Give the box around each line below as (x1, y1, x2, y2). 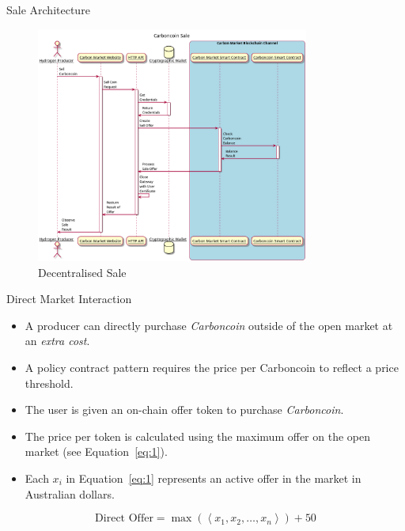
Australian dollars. (25, 485, 115, 502)
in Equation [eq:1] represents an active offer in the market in (66, 470, 361, 486)
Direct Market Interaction (6, 290, 132, 307)
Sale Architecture (6, 2, 90, 17)
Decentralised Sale (38, 264, 127, 280)
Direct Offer (95, 513, 153, 525)
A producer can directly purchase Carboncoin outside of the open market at (25, 317, 393, 333)
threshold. (25, 374, 74, 391)
